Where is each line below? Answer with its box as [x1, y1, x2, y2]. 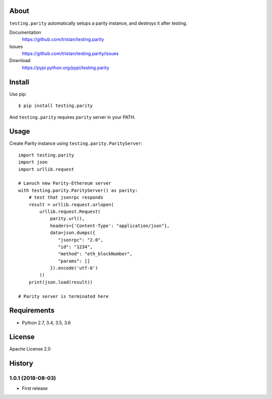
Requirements [9, 306, 55, 315]
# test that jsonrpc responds [28, 195, 103, 200]
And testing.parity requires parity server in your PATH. [9, 114, 135, 120]
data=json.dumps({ [50, 230, 96, 236]
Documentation [9, 29, 41, 35]
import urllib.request [18, 166, 75, 172]
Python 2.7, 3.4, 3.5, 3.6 [22, 319, 71, 325]
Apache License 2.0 [9, 346, 51, 352]
